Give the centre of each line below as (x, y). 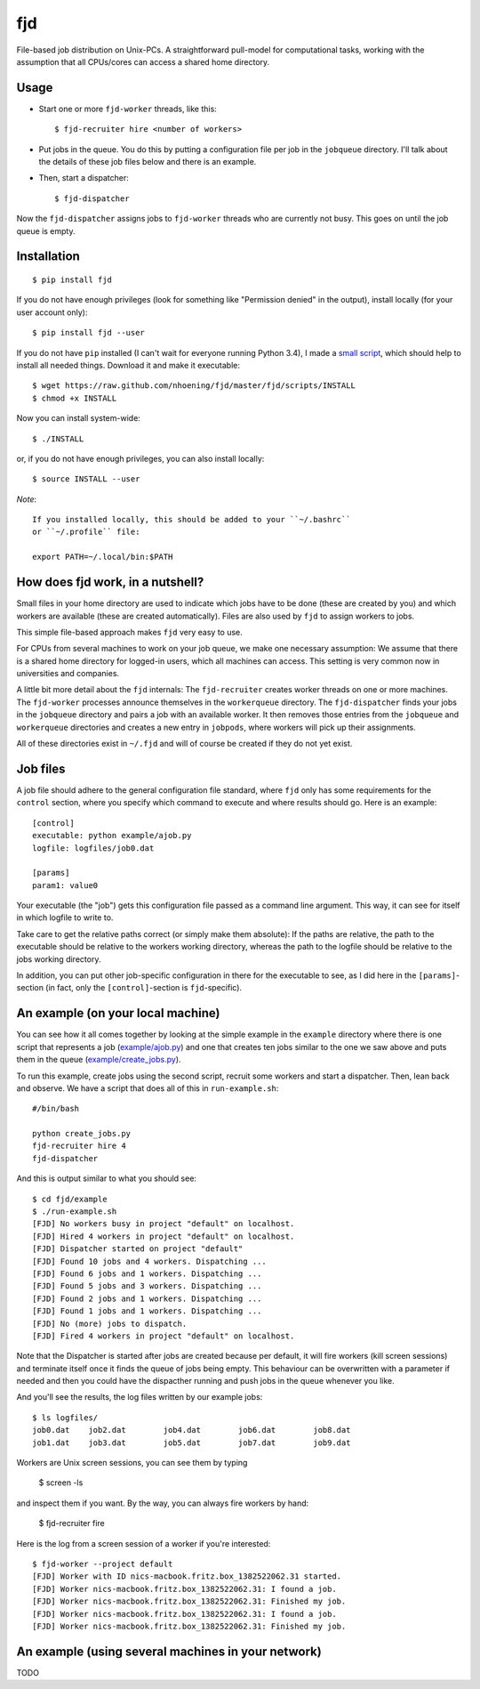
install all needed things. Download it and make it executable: (128, 365)
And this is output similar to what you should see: (107, 1178)
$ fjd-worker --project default (103, 1564)
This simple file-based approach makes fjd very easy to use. (130, 632)
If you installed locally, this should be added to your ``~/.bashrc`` (192, 520)
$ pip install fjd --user (89, 333)
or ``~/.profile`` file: (86, 532)
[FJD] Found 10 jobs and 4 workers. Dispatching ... (149, 1261)
